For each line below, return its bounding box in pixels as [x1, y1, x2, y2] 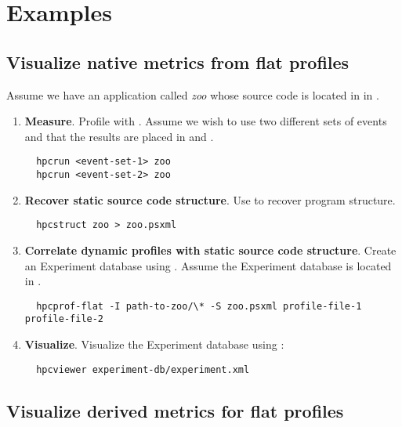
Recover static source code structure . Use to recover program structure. [24, 191, 396, 208]
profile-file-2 [24, 313, 104, 325]
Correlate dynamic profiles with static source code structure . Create [24, 241, 397, 258]
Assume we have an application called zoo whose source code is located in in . [6, 86, 379, 103]
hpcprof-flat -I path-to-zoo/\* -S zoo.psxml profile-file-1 [36, 300, 362, 312]
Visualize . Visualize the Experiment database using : [24, 336, 284, 353]
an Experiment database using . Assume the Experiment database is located [24, 257, 392, 273]
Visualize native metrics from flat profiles [6, 49, 349, 74]
